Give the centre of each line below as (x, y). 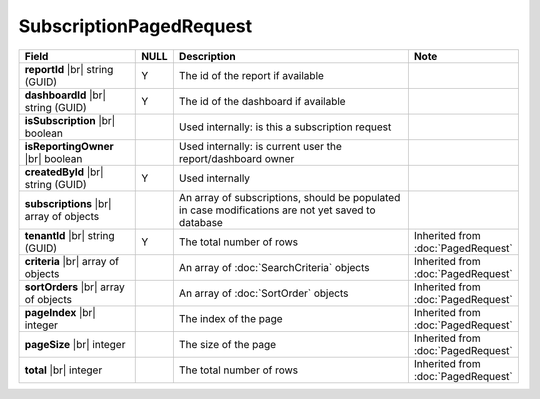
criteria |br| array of (72, 261)
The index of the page (231, 318)
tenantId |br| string (69, 235)
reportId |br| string (69, 69)
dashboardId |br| (65, 95)
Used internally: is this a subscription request (285, 127)
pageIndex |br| (60, 312)
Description (207, 56)
